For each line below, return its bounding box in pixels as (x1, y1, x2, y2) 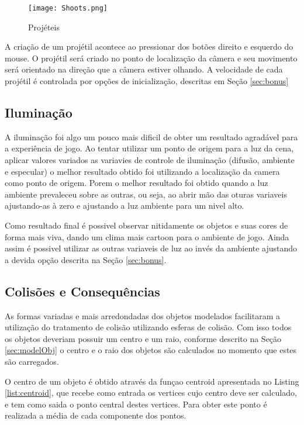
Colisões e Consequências (5, 282, 160, 300)
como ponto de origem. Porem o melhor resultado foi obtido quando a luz (5, 177, 268, 189)
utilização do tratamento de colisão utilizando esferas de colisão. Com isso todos (5, 321, 292, 333)
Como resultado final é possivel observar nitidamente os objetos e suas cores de (5, 219, 288, 231)
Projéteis (28, 20, 60, 33)
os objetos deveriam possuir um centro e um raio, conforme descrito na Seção (5, 332, 282, 344)
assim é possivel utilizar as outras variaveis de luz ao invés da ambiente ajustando (5, 242, 298, 254)
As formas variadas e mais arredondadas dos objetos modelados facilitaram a (5, 309, 280, 322)
